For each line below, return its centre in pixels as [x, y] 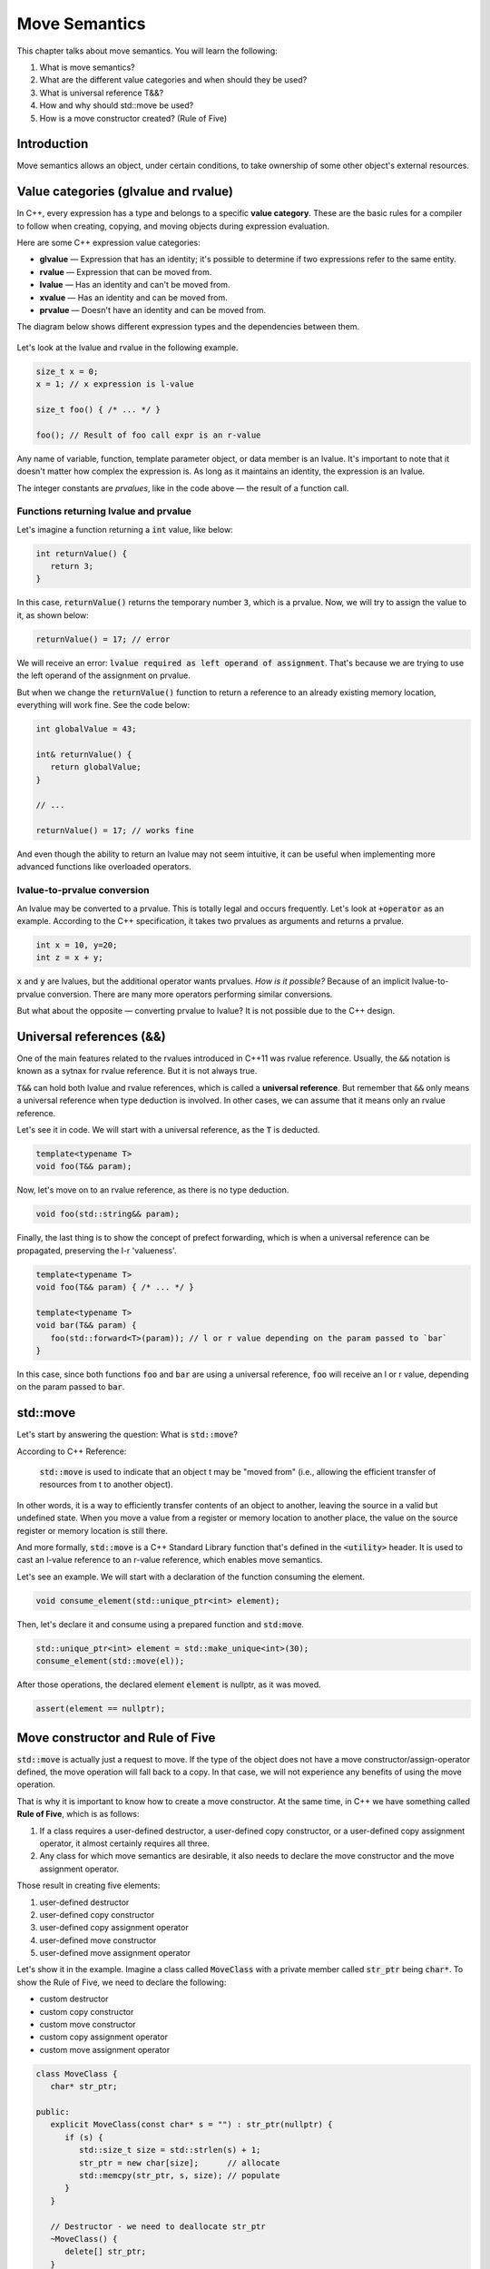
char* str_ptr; [84, 2087]
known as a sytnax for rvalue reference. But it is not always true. [137, 1071]
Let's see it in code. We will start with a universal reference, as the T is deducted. [168, 1129]
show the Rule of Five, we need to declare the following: [122, 1982]
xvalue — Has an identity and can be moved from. [134, 297]
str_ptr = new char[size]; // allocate [179, 2163]
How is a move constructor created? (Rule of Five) [133, 118]
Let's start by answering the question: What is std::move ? [127, 1435]
